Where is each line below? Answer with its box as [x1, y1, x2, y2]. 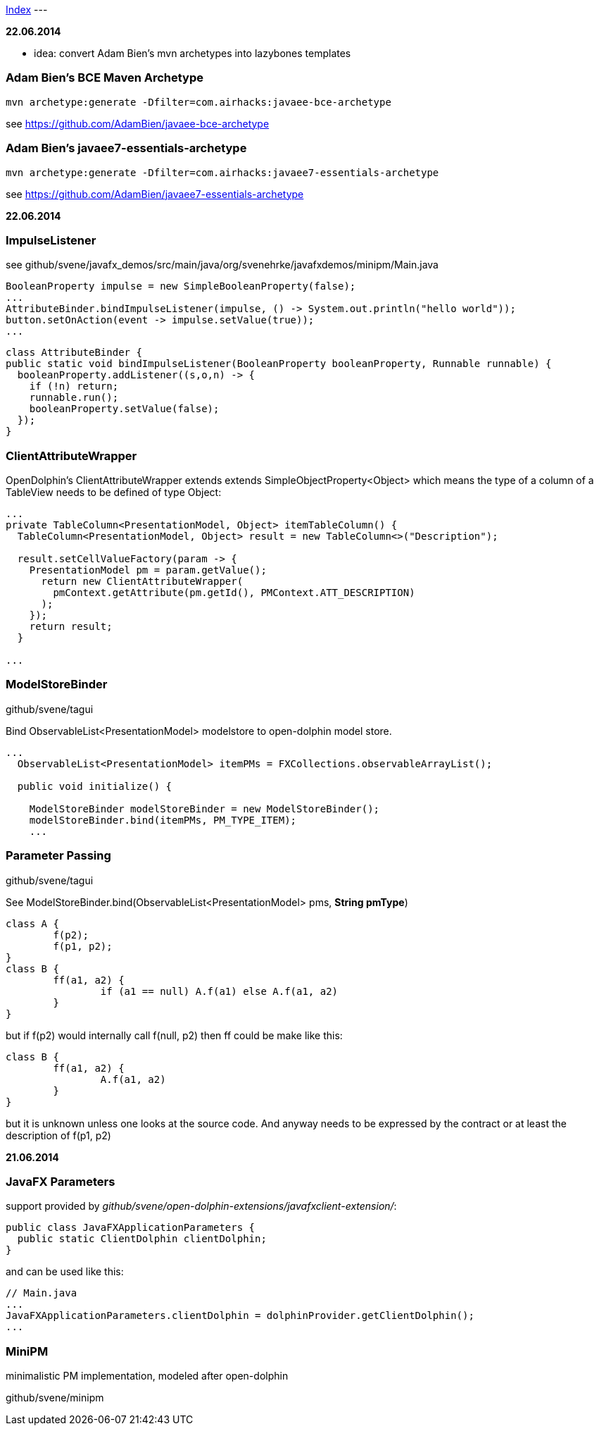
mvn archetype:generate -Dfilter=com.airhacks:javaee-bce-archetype [6, 96, 391, 108]
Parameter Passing [6, 848, 111, 863]
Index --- [6, 4, 48, 16]
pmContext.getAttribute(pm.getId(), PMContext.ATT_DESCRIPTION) [53, 587, 415, 598]
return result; [29, 621, 113, 632]
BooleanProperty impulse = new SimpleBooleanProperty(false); [6, 280, 356, 292]
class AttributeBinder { [6, 347, 142, 359]
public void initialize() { [17, 780, 172, 792]
